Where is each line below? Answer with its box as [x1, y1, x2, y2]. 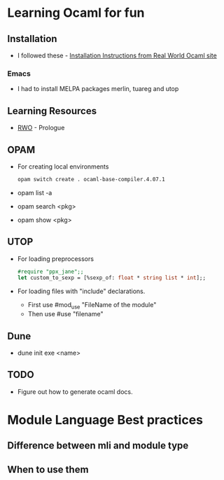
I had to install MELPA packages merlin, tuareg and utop [17, 85, 179, 93]
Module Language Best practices [7, 411, 203, 428]
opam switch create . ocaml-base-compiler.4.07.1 [17, 176, 166, 183]
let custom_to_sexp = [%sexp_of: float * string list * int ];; [17, 274, 206, 281]
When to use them [7, 463, 89, 475]
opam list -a [17, 188, 52, 197]
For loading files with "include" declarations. [17, 287, 146, 295]
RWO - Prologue [17, 124, 65, 132]
